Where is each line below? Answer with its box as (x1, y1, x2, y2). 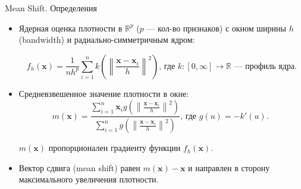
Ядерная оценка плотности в (18, 21, 123, 34)
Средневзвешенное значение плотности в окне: (18, 87, 189, 99)
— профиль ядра (234, 62, 295, 71)
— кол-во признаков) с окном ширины (146, 21, 286, 34)
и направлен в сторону (188, 161, 270, 174)
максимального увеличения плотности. (18, 173, 159, 185)
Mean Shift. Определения (5, 2, 97, 14)
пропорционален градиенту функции (48, 141, 181, 154)
